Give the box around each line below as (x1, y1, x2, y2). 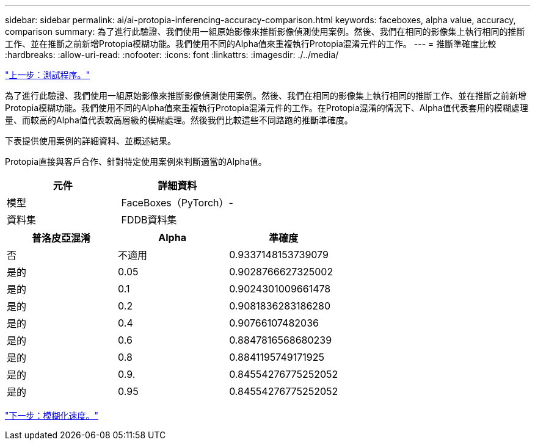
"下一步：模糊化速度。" (5, 410, 99, 421)
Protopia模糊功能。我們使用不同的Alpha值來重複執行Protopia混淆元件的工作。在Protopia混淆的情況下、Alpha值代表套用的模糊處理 (5, 103, 528, 113)
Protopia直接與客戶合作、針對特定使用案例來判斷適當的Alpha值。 (5, 156, 267, 167)
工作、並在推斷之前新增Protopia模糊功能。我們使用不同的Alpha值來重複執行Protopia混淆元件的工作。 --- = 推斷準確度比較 (5, 38, 497, 49)
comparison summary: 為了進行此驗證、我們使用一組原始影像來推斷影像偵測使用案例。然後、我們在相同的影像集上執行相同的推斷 (5, 26, 525, 37)
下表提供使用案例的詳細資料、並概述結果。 (5, 136, 176, 146)
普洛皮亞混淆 (32, 232, 91, 244)
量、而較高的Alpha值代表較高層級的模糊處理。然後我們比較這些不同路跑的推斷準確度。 (5, 115, 353, 125)
